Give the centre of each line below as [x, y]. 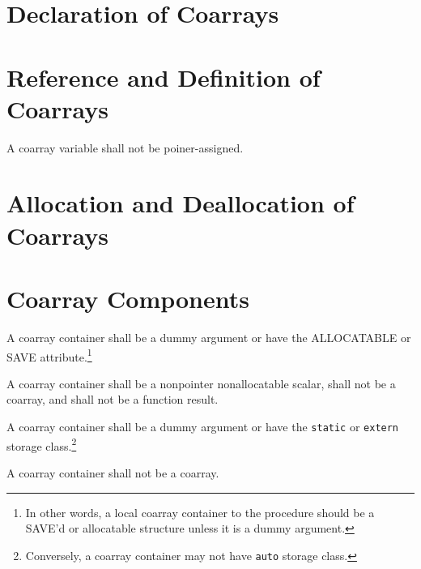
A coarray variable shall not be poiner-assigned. [125, 147]
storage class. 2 [42, 444]
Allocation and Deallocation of [181, 203]
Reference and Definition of [164, 77]
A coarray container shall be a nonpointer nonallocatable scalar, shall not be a [201, 383]
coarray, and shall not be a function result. [113, 399]
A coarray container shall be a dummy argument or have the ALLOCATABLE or [209, 337]
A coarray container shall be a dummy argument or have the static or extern [203, 426]
